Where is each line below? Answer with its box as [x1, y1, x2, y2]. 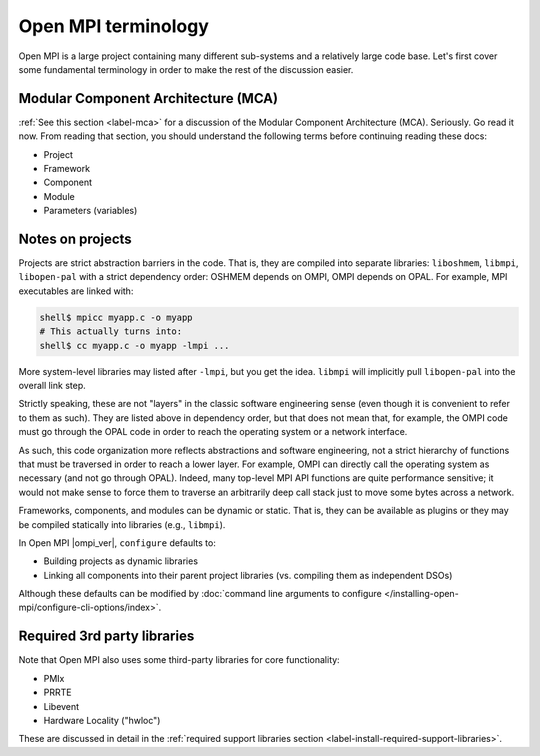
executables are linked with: [18, 285, 134, 297]
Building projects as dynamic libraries [43, 555, 199, 567]
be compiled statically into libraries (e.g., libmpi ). [18, 518, 226, 530]
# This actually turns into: [39, 326, 183, 337]
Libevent [43, 700, 80, 712]
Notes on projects [18, 231, 132, 247]
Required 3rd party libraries [18, 628, 195, 645]
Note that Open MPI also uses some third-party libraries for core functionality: [18, 654, 340, 666]
